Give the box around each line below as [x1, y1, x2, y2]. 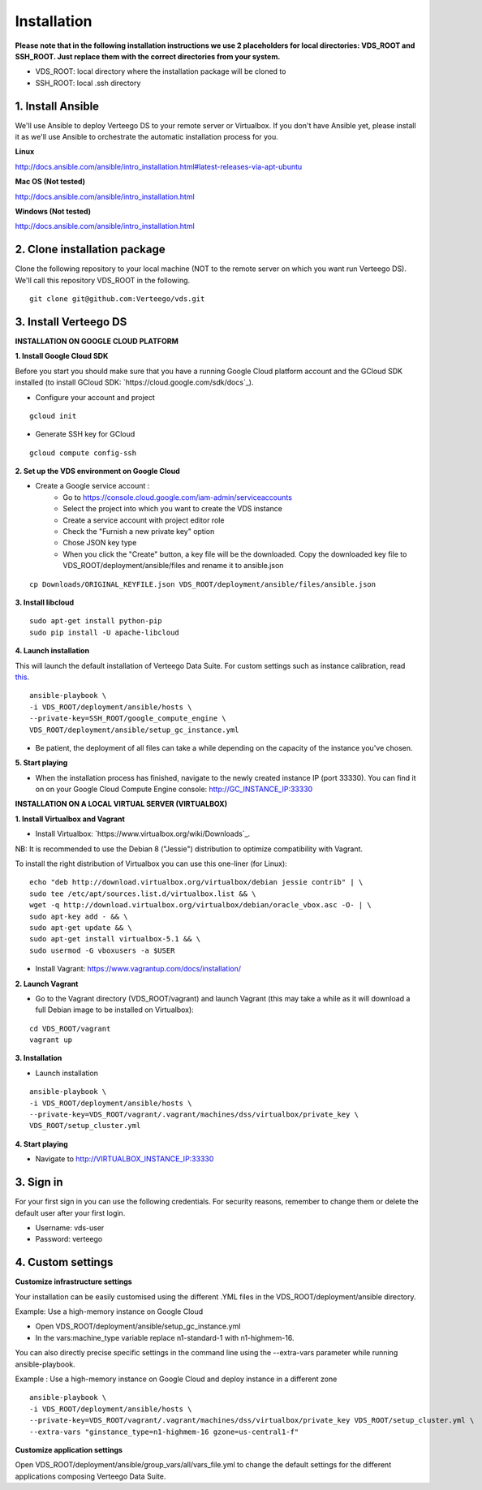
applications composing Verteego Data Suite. [15, 1471, 166, 1481]
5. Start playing [15, 758, 68, 768]
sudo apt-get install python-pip [29, 617, 162, 626]
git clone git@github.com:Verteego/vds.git [29, 295, 205, 304]
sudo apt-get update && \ [29, 923, 133, 932]
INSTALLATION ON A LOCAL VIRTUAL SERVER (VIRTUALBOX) [15, 799, 227, 809]
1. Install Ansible [15, 99, 100, 113]
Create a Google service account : [35, 481, 150, 491]
